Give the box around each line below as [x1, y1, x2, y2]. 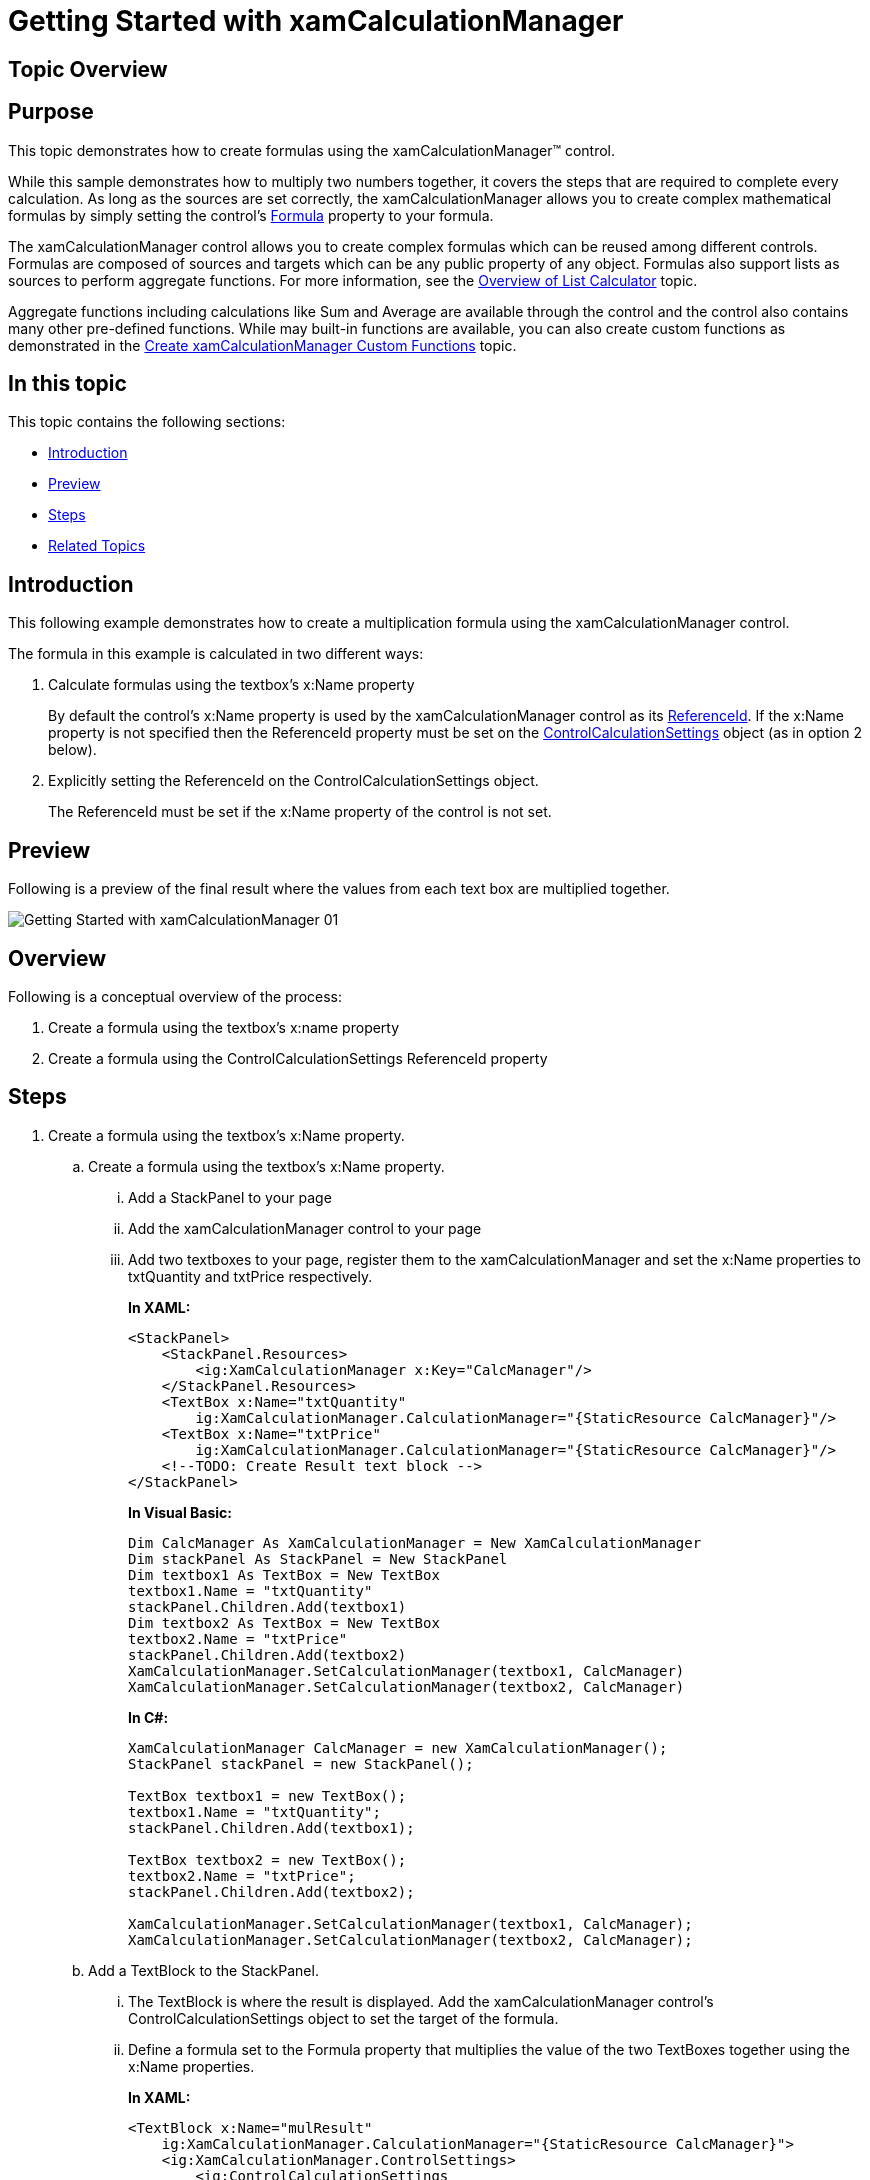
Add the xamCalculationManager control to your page [128, 1219, 482, 1237]
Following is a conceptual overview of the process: [8, 987, 343, 1005]
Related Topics [48, 537, 146, 555]
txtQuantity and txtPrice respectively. [128, 1267, 373, 1285]
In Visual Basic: [128, 1503, 232, 1521]
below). [48, 741, 97, 759]
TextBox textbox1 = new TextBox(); [128, 1787, 407, 1804]
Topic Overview [8, 56, 168, 82]
